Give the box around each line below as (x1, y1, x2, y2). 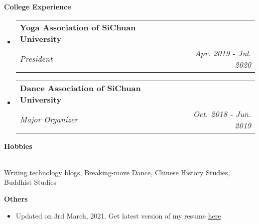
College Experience (4, 1, 71, 11)
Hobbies (4, 140, 32, 151)
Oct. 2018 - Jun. (193, 108, 251, 119)
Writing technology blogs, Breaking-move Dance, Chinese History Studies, (4, 167, 230, 177)
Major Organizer (19, 113, 78, 125)
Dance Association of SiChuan (19, 82, 141, 94)
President (19, 53, 53, 65)
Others (4, 193, 28, 204)
